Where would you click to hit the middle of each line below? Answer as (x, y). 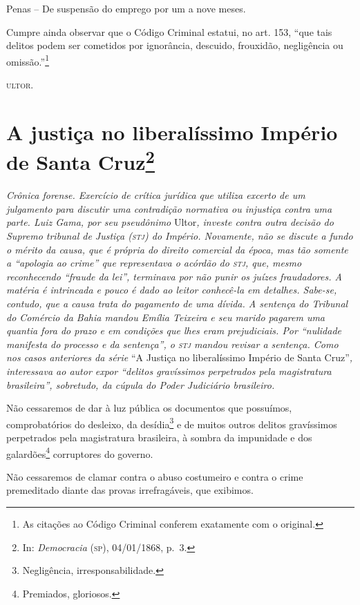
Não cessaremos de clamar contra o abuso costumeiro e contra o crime (155, 476)
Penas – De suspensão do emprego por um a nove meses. (126, 8)
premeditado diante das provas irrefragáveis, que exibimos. (130, 490)
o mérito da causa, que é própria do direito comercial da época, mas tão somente (177, 249)
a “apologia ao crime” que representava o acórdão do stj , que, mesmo (154, 263)
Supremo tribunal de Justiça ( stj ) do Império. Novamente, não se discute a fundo (180, 236)
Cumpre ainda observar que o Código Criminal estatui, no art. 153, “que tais (169, 31)
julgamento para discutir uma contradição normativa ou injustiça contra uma (169, 208)
